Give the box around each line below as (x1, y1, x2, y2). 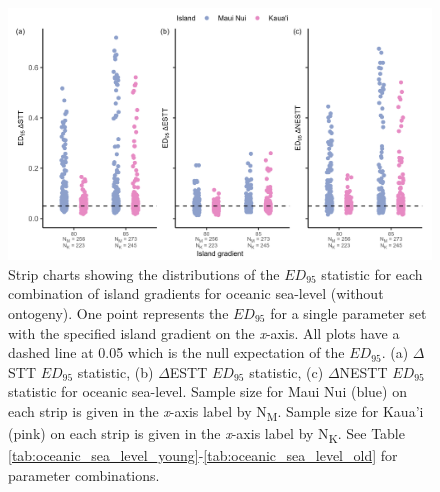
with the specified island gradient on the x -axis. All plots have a (8, 322, 400, 343)
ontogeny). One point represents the (8, 302, 229, 323)
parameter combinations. (8, 464, 160, 485)
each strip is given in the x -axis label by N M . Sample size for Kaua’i (8, 400, 424, 424)
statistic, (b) (77, 361, 154, 382)
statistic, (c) (249, 361, 324, 382)
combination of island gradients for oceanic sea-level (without (8, 283, 384, 304)
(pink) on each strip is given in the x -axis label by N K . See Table (8, 423, 405, 446)
